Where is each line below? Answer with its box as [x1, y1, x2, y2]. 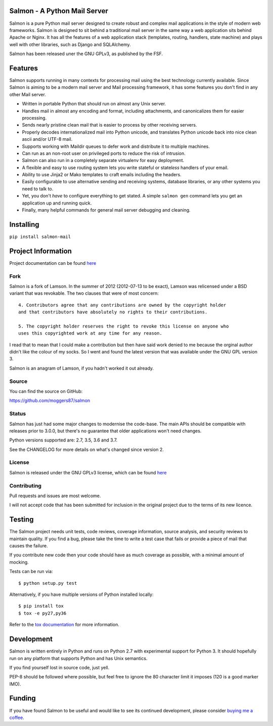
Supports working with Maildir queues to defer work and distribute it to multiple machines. [22, 143, 210, 149]
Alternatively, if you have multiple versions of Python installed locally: [9, 591, 154, 597]
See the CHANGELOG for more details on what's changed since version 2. [9, 446, 164, 453]
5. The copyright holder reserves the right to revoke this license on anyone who [18, 323, 229, 329]
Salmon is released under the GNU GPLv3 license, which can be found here [9, 469, 167, 475]
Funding [9, 694, 36, 703]
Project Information [9, 247, 72, 255]
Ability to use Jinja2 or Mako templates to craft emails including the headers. [22, 172, 181, 178]
